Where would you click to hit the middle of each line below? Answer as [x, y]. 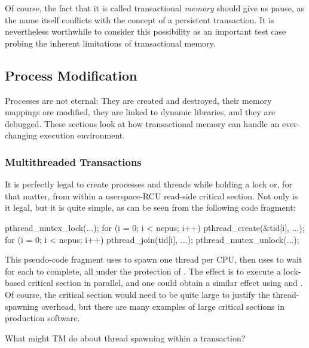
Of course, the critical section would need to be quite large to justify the [137, 294]
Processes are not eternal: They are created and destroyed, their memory [138, 100]
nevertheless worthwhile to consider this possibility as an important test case [146, 31]
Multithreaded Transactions [73, 161]
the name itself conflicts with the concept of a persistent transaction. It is [140, 19]
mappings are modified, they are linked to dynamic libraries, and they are [140, 112]
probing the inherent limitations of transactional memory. [110, 43]
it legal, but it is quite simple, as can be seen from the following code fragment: [150, 207]
